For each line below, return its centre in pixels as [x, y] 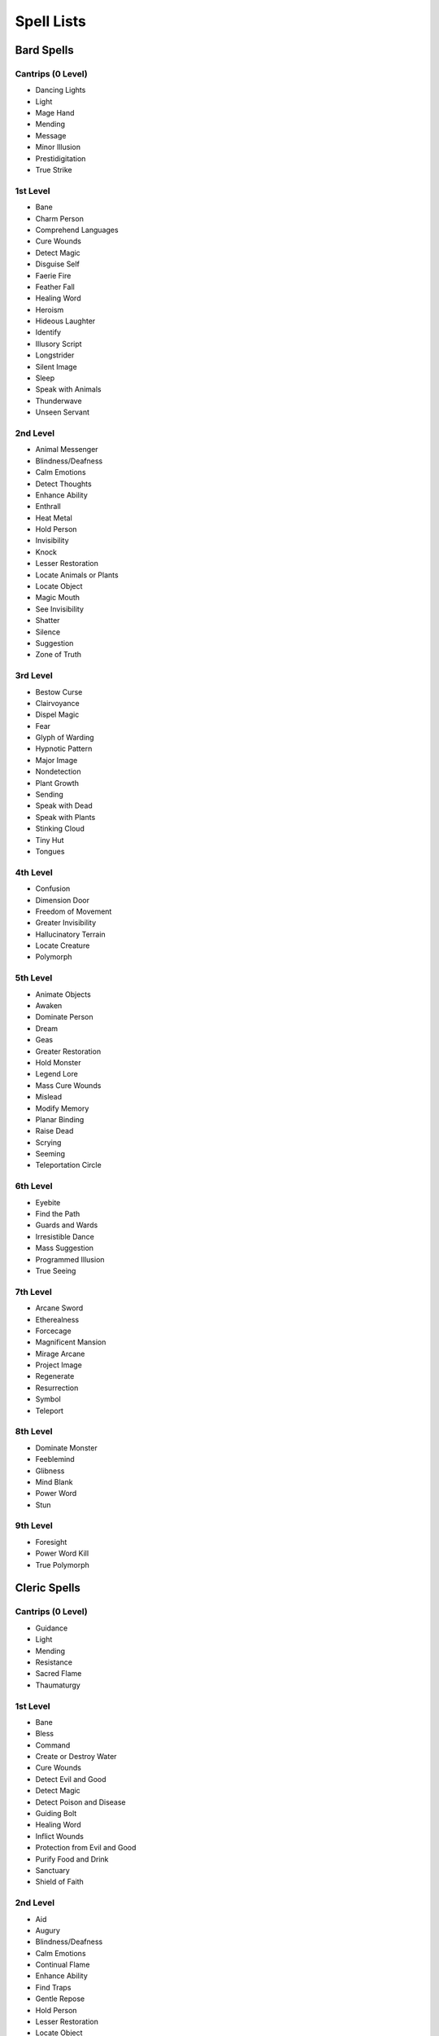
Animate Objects [63, 994]
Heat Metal [54, 518]
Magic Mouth [58, 598]
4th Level [34, 872]
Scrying [48, 1142]
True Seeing [56, 1270]
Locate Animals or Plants [77, 575]
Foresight [51, 1542]
